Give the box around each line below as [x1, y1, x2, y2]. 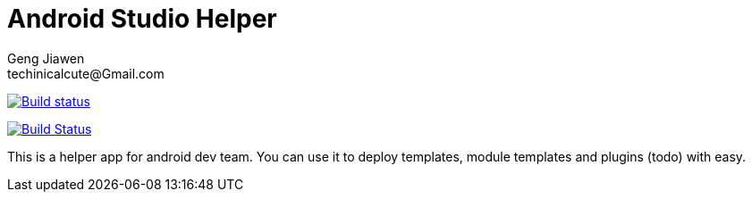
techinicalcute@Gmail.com [7, 65, 165, 81]
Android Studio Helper [7, 4, 277, 34]
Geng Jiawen [7, 50, 85, 66]
